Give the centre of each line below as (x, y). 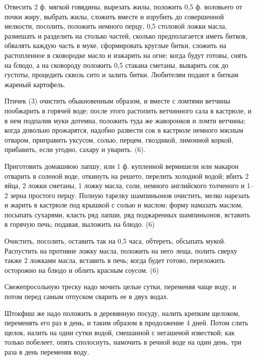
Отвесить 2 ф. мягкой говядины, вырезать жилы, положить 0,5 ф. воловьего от (124, 6)
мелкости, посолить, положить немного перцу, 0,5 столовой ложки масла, (116, 26)
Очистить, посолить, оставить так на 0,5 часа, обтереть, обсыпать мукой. (115, 241)
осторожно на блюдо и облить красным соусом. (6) (82, 270)
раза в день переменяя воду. (47, 352)
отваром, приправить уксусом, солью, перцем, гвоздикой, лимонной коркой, (119, 139)
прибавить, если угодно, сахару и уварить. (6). (75, 149)
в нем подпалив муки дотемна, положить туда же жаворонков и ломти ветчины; (125, 120)
